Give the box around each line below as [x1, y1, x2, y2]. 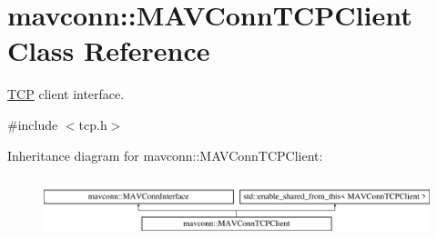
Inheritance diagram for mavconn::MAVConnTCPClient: [7, 145, 323, 164]
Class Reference [7, 32, 210, 69]
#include [7, 114, 58, 134]
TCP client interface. [7, 84, 125, 104]
